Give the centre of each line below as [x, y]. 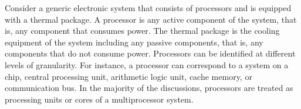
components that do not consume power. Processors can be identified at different [150, 53]
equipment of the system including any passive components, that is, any [134, 42]
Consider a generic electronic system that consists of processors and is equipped [148, 8]
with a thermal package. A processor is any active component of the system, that [151, 19]
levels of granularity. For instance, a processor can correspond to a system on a [147, 64]
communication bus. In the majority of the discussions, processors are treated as [149, 88]
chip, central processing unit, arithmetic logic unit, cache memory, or [128, 76]
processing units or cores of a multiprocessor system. [99, 99]
